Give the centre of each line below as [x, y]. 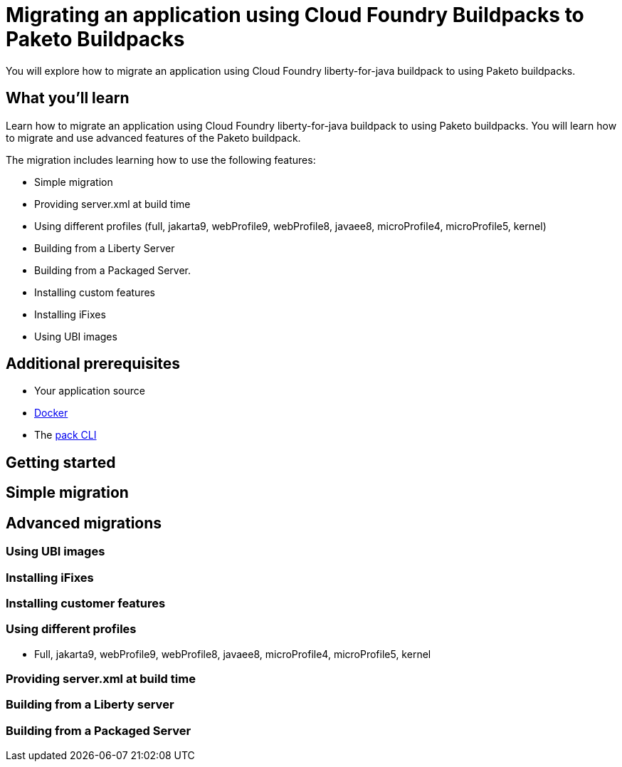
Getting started [61, 462]
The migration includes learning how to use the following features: [161, 160]
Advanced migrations [84, 523]
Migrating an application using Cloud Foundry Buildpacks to [295, 15]
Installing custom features [95, 292]
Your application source [90, 391]
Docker [51, 413]
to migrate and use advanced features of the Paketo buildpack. [153, 137]
